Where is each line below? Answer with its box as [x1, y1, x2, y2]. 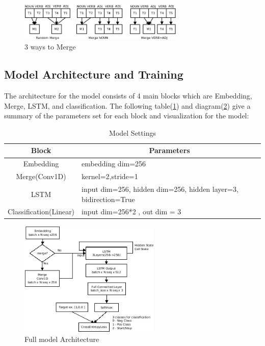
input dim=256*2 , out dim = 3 [82, 206, 181, 217]
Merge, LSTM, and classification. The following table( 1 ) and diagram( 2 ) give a [4, 100, 251, 111]
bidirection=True [82, 193, 135, 204]
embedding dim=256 [82, 158, 146, 169]
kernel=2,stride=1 [82, 171, 138, 182]
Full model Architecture [24, 333, 99, 344]
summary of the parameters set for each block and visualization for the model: [4, 110, 249, 121]
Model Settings [109, 127, 156, 138]
